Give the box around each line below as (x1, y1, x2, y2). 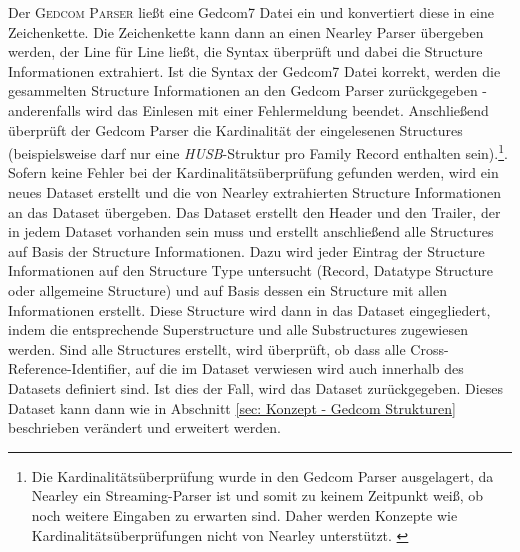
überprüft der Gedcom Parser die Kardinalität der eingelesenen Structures (8, 119, 463, 140)
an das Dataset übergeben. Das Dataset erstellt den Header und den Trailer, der (8, 201, 501, 222)
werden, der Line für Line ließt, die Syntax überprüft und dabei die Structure (8, 41, 483, 62)
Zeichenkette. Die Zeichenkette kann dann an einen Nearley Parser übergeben (8, 21, 484, 42)
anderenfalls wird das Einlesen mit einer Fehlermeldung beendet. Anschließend (8, 99, 489, 120)
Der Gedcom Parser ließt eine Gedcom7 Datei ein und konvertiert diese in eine (8, 2, 494, 22)
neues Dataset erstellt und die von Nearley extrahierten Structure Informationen (8, 182, 502, 202)
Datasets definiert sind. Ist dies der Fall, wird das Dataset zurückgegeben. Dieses (8, 377, 504, 398)
